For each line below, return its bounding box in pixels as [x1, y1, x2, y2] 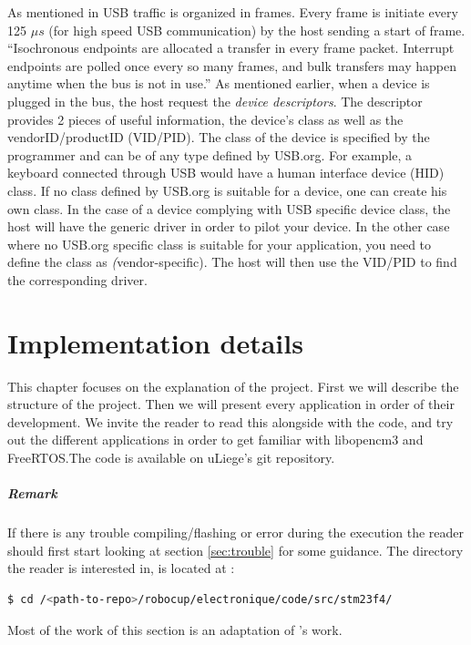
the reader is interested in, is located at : [7, 558, 235, 578]
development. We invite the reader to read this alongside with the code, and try [7, 412, 454, 431]
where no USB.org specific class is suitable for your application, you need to [7, 234, 432, 253]
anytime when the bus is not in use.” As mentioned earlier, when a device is [7, 74, 430, 93]
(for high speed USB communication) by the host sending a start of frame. [48, 20, 466, 39]
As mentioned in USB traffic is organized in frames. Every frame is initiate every [7, 3, 458, 21]
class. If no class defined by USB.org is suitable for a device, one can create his [7, 180, 447, 200]
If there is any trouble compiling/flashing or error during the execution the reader [7, 523, 465, 542]
